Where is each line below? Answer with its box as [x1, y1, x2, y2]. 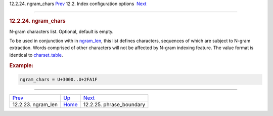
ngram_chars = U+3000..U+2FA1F [20, 76, 98, 83]
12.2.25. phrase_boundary [83, 101, 146, 108]
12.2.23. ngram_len [12, 101, 58, 108]
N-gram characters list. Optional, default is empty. [9, 28, 114, 34]
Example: [9, 62, 34, 69]
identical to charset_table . [9, 52, 63, 58]
